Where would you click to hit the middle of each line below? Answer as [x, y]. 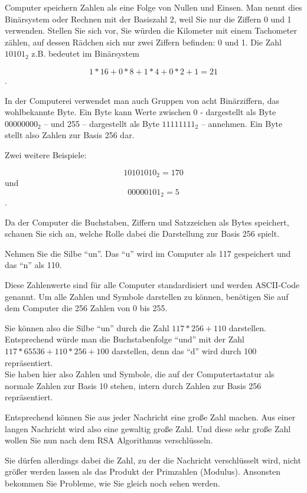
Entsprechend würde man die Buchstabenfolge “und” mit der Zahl [125, 339]
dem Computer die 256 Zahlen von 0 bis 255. [86, 308]
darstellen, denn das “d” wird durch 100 [184, 350]
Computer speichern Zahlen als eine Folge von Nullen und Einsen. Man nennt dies [153, 7]
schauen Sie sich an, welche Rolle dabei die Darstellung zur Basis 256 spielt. [142, 234]
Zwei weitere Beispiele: [46, 154]
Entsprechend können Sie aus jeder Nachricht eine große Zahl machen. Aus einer [150, 417]
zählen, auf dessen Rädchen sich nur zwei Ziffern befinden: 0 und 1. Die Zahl [143, 42]
